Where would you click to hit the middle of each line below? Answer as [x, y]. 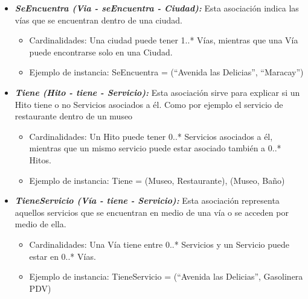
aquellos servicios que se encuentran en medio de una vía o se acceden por [152, 212]
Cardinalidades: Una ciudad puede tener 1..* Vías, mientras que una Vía [164, 40]
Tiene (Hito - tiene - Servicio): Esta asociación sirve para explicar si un [157, 92]
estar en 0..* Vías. [63, 256]
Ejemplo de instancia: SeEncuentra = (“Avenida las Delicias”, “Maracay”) [166, 72]
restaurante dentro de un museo [74, 116]
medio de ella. [40, 224]
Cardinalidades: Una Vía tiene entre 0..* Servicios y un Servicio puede [159, 244]
